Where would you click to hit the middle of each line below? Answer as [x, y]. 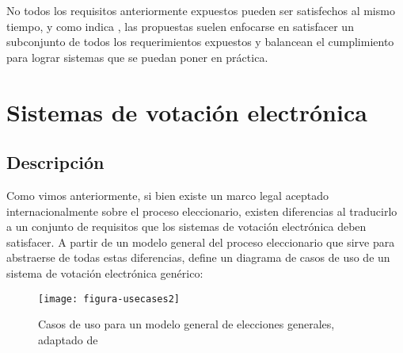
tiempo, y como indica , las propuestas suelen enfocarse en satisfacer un [180, 26]
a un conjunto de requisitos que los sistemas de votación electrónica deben [186, 226]
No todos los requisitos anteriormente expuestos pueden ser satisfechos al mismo [201, 10]
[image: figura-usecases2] [109, 299]
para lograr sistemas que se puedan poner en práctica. [137, 57]
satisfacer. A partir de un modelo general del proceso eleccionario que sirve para [201, 242]
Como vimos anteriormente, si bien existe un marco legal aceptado [168, 195]
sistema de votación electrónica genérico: [105, 272]
